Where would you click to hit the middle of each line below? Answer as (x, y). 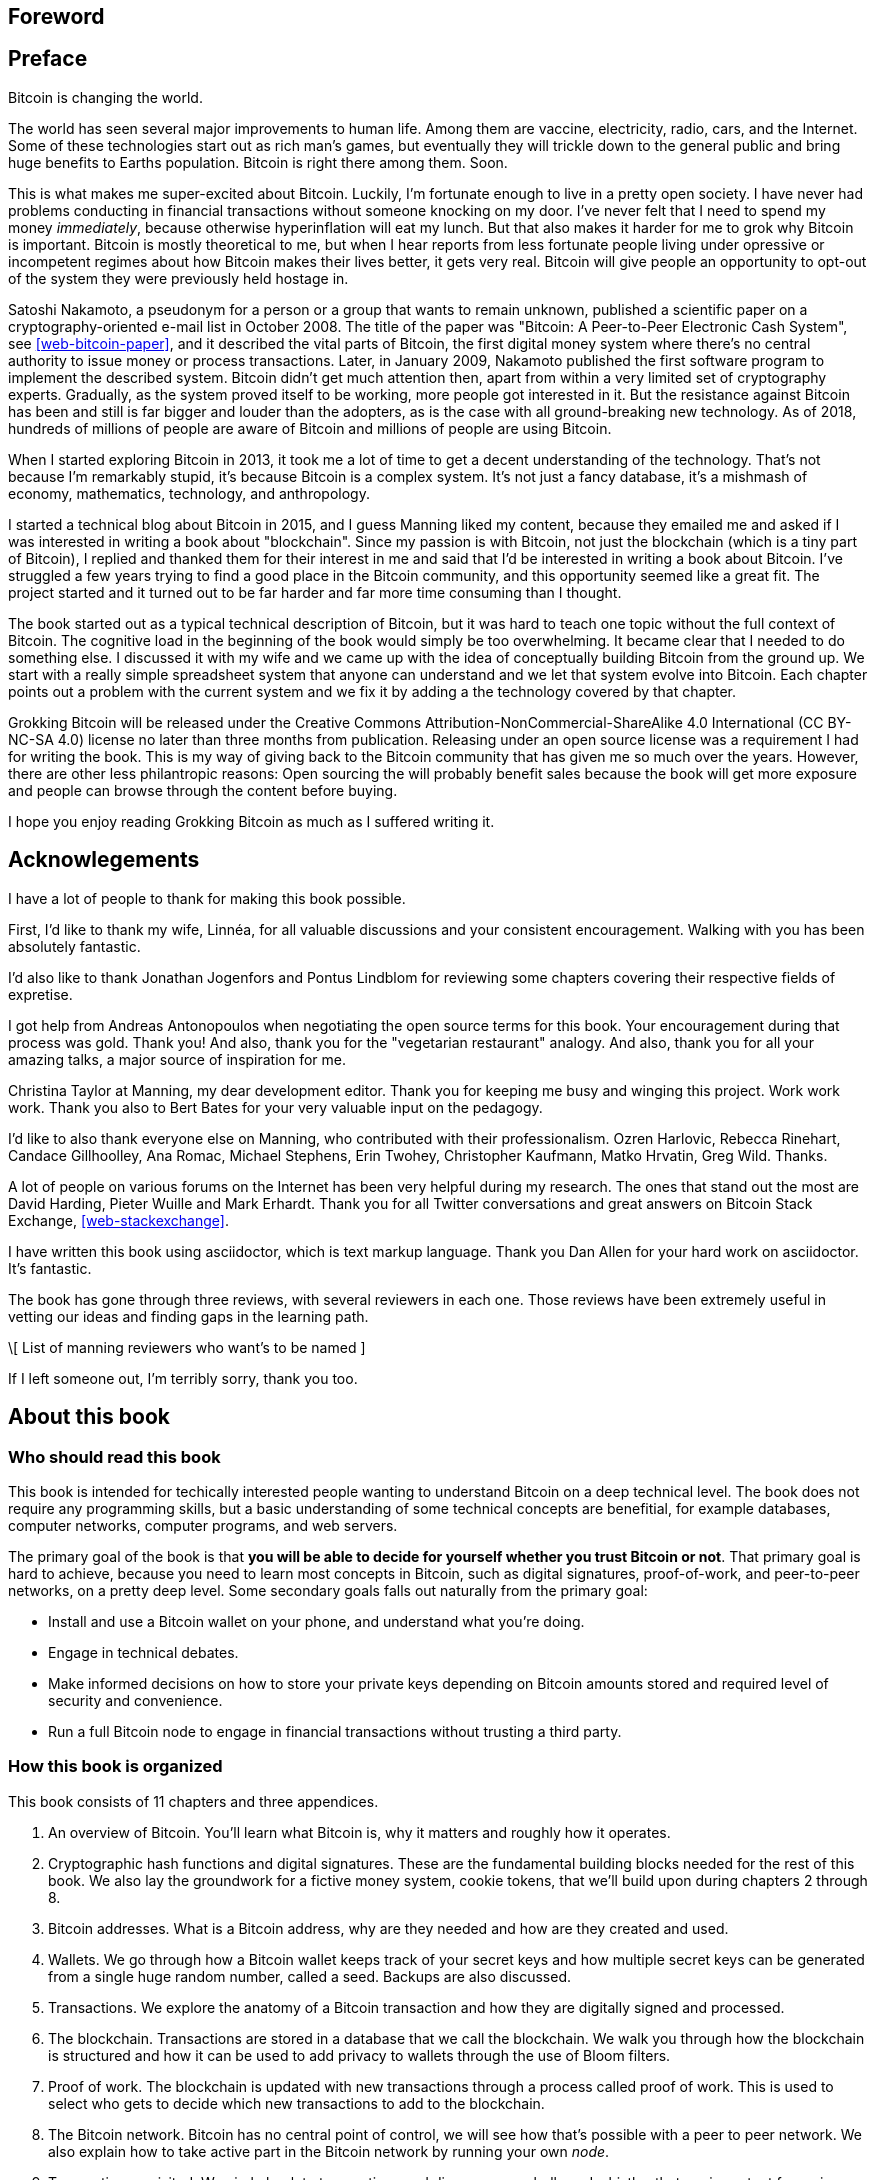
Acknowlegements (104, 860)
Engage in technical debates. (143, 1652)
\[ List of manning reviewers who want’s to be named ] (187, 1347)
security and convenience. (135, 1700)
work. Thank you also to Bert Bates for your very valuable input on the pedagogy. (275, 1107)
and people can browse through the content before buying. (203, 790)
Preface (48, 59)
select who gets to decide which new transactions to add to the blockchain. (296, 2103)
